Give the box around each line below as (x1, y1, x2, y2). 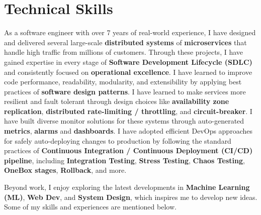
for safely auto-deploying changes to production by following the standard (4, 135, 231, 146)
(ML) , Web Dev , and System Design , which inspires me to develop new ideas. (4, 191, 257, 202)
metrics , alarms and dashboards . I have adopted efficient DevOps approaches (4, 126, 252, 136)
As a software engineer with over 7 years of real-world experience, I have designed (4, 27, 256, 38)
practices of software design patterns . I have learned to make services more (4, 86, 246, 96)
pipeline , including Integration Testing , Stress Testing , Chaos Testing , (4, 155, 245, 165)
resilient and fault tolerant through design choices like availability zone (4, 96, 229, 106)
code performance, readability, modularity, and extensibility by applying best (4, 76, 242, 87)
